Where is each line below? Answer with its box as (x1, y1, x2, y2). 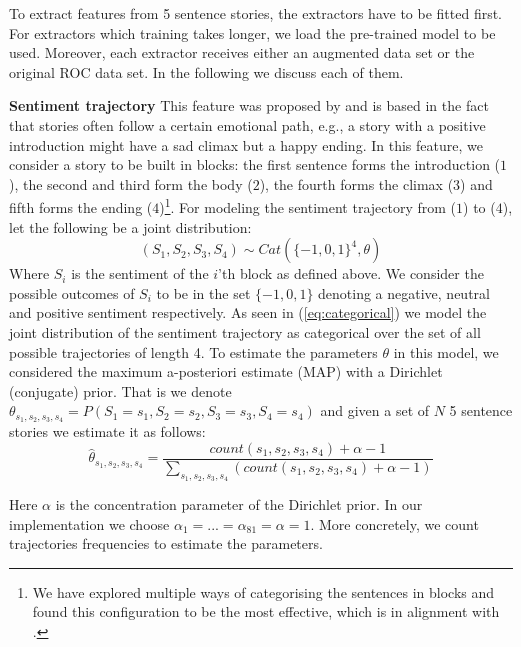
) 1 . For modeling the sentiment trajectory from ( (159, 194, 457, 217)
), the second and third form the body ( (9, 173, 253, 194)
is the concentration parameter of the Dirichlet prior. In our (55, 494, 423, 515)
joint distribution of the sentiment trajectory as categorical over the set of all (9, 321, 481, 342)
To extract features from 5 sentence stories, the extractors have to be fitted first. (9, 3, 503, 23)
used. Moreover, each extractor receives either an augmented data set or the (9, 42, 475, 63)
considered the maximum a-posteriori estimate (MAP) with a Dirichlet (9, 361, 443, 382)
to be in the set (156, 282, 251, 303)
